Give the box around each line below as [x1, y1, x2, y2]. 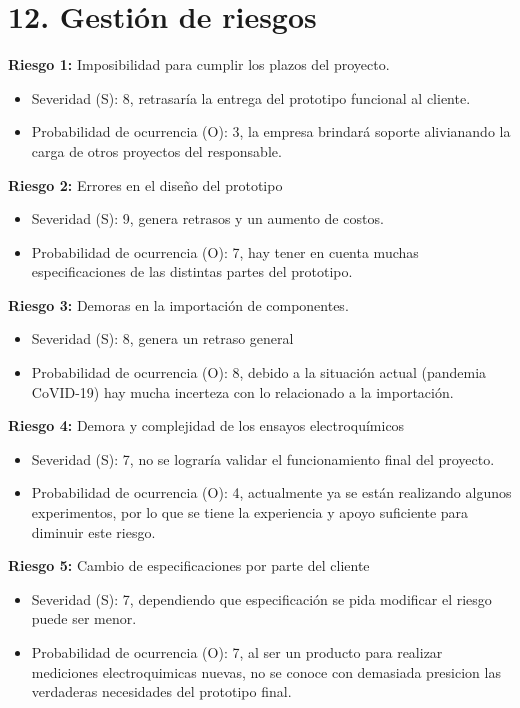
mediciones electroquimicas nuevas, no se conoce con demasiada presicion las [31, 661, 501, 682]
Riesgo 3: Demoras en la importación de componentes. [8, 294, 349, 315]
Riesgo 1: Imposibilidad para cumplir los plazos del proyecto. [8, 54, 390, 75]
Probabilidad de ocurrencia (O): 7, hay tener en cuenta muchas [31, 241, 419, 262]
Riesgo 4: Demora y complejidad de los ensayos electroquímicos [8, 415, 405, 436]
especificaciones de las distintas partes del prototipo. [31, 261, 353, 282]
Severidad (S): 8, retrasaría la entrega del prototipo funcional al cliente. [31, 87, 471, 108]
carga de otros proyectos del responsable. [31, 140, 282, 161]
